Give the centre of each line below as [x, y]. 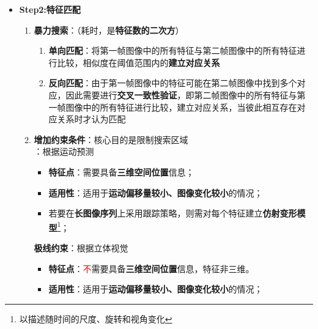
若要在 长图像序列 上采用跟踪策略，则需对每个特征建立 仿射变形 [173, 213]
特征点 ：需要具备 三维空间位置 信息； [121, 172]
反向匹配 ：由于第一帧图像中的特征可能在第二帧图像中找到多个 [173, 83]
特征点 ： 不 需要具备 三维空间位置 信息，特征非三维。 [151, 268]
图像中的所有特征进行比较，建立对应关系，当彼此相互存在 [181, 107]
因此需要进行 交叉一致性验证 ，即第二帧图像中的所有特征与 [181, 94]
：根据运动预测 [64, 151]
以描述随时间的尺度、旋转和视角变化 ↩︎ [96, 318]
